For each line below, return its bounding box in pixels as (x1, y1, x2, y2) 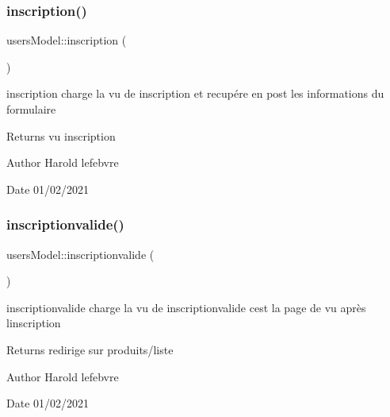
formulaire (6, 101, 56, 117)
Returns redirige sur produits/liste (6, 341, 174, 357)
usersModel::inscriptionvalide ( (6, 245, 155, 262)
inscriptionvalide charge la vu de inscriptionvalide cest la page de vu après (6, 299, 366, 315)
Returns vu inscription (6, 127, 116, 144)
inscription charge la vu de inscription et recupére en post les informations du (6, 85, 384, 102)
